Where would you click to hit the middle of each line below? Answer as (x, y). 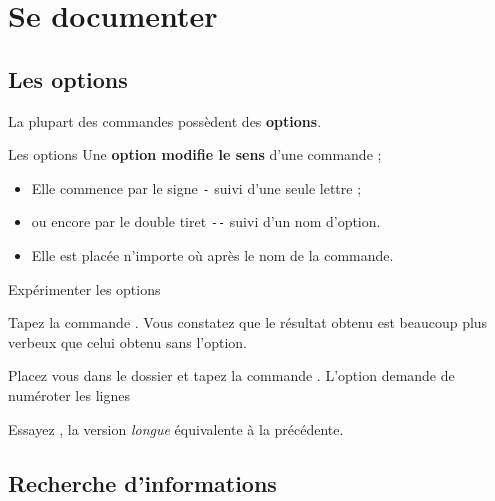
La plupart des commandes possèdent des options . (165, 120)
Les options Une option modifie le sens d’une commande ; (195, 154)
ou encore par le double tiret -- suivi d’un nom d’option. (206, 221)
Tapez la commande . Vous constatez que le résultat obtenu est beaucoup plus (248, 322)
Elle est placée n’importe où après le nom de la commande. (212, 255)
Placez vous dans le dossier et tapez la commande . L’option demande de (231, 375)
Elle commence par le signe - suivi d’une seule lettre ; (196, 187)
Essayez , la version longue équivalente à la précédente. (176, 428)
